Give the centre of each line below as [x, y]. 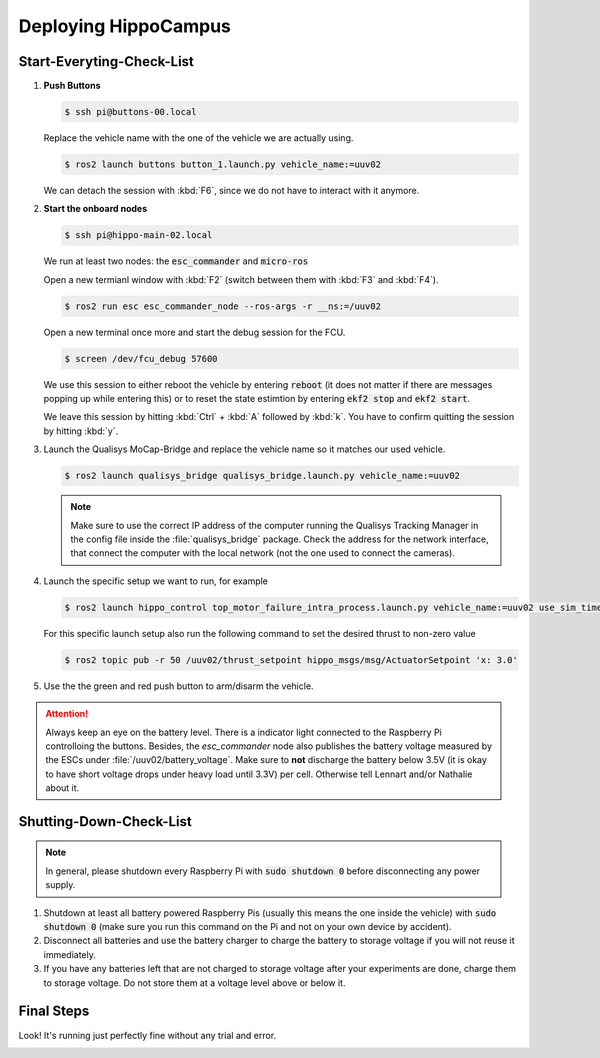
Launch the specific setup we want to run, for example [156, 581]
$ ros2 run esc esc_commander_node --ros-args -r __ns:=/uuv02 [223, 306]
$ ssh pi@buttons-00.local [130, 112]
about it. [62, 788]
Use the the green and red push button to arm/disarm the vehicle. [178, 686]
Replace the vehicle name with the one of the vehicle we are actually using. [198, 138]
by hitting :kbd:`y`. [81, 431]
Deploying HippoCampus [125, 26]
